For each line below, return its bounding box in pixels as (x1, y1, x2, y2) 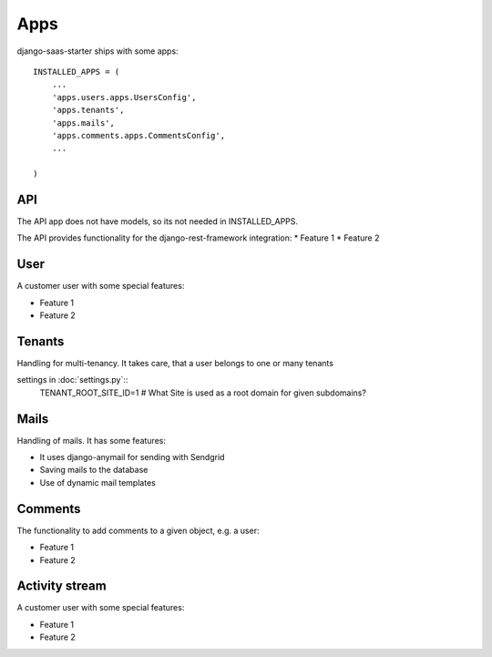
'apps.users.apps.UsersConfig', (51, 92, 197, 102)
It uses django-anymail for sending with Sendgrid (39, 452, 225, 463)
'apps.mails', (51, 118, 116, 128)
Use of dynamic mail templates (39, 477, 157, 488)
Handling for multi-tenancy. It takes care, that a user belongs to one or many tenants (16, 357, 334, 368)
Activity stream (16, 579, 107, 594)
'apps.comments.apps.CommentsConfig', (51, 130, 226, 140)
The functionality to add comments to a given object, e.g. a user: (16, 525, 260, 536)
